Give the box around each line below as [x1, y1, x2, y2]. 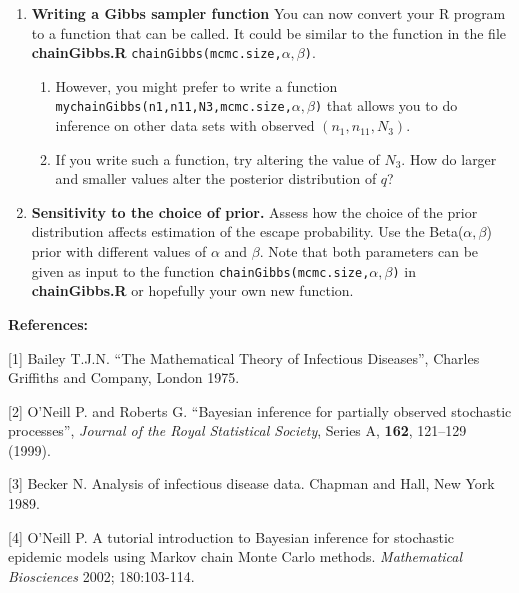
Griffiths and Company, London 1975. [8, 367, 240, 388]
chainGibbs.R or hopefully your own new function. [31, 280, 354, 301]
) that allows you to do [314, 95, 458, 116]
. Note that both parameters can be [259, 241, 479, 262]
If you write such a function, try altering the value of [55, 148, 380, 169]
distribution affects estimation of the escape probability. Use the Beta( [31, 221, 464, 242]
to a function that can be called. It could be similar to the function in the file [31, 22, 506, 43]
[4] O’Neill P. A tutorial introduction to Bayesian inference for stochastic [8, 526, 455, 547]
